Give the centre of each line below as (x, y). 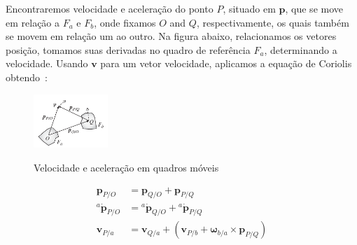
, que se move (314, 8)
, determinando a (301, 49)
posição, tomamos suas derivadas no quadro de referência (128, 49)
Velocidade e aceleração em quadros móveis (126, 167)
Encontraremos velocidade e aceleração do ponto (110, 8)
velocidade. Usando (47, 63)
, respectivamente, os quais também (273, 22)
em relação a (33, 22)
